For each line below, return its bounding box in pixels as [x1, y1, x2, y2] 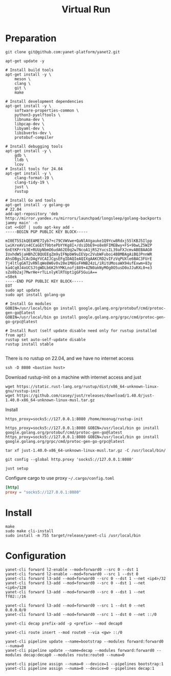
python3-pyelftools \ [14, 112, 60, 118]
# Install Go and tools [5, 198, 56, 203]
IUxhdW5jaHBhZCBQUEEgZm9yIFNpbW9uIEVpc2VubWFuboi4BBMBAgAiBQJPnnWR [5, 252, 153, 257]
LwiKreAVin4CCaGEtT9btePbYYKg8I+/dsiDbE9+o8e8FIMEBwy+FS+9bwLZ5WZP [5, 242, 153, 248]
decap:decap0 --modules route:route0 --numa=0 [24, 652, 125, 658]
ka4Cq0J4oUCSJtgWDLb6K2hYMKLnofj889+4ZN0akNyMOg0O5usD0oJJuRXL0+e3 [5, 265, 153, 270]
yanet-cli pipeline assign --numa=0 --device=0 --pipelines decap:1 [5, 666, 155, 671]
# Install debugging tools [5, 144, 63, 149]
